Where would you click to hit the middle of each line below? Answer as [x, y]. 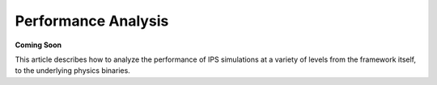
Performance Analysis [92, 21]
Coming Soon [38, 45]
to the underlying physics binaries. [73, 71]
